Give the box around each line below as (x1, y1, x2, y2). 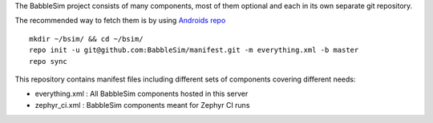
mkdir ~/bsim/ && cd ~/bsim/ (29, 34, 144, 43)
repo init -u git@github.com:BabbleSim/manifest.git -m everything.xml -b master (29, 46, 359, 55)
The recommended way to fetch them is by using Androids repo (14, 16, 226, 26)
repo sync (29, 57, 67, 65)
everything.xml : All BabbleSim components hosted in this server (34, 89, 249, 99)
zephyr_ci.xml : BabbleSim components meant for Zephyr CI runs (34, 100, 250, 109)
